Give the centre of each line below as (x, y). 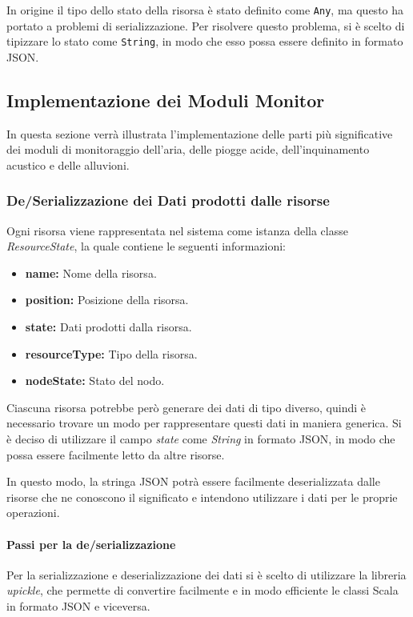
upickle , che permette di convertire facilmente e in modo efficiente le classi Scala (202, 590)
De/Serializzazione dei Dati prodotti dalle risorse (168, 200)
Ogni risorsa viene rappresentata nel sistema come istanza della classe (177, 230)
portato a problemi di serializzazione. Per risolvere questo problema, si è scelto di (206, 25)
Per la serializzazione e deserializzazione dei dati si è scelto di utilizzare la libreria (206, 574)
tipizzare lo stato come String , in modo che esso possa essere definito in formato (205, 41)
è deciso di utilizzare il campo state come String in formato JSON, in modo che (201, 439)
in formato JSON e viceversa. (78, 606)
